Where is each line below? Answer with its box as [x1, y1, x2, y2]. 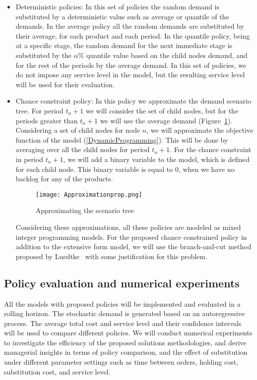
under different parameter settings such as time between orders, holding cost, [4, 357, 238, 367]
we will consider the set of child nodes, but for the [85, 105, 239, 115]
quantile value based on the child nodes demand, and [86, 50, 248, 60]
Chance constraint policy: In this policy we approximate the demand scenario [15, 96, 252, 106]
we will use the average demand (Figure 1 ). [100, 115, 233, 125]
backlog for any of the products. [15, 173, 113, 184]
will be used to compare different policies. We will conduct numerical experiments [4, 327, 253, 338]
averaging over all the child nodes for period [15, 144, 150, 155]
